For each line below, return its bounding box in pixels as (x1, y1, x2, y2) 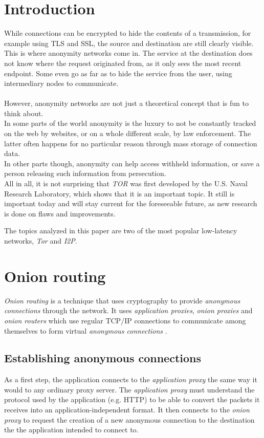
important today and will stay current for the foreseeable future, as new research (4, 198, 257, 209)
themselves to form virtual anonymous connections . (4, 325, 167, 336)
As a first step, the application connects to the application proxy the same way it (4, 374, 257, 385)
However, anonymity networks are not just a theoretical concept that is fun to (4, 98, 249, 108)
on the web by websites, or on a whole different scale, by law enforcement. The (4, 128, 251, 139)
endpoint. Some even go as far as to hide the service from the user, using (4, 68, 232, 78)
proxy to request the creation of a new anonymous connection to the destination (4, 414, 255, 425)
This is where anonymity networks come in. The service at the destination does (4, 48, 253, 58)
